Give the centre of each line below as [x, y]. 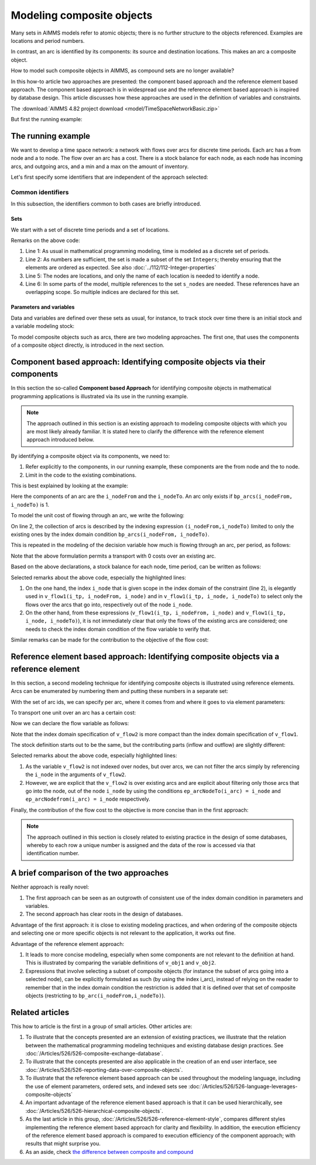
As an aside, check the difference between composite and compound [109, 1152]
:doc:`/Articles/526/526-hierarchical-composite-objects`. [94, 1111]
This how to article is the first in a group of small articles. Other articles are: [102, 1026]
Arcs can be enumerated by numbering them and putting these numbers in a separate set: [119, 691]
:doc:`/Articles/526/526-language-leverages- [243, 1086]
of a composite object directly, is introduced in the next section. [87, 345]
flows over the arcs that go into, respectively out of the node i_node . [109, 604]
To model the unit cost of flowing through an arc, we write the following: [97, 515]
